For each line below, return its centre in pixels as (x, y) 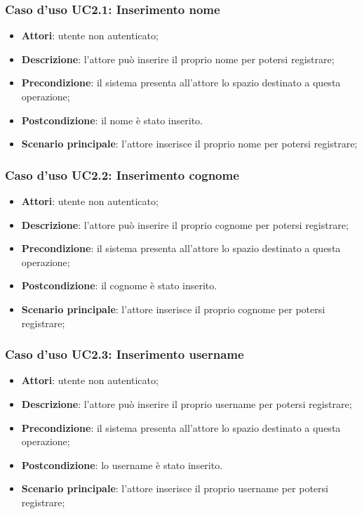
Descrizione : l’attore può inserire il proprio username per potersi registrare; (187, 403)
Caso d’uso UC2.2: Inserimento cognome (122, 174)
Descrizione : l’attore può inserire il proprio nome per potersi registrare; (178, 59)
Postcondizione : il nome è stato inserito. (112, 120)
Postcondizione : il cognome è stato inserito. (119, 285)
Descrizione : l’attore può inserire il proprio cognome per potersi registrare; (185, 224)
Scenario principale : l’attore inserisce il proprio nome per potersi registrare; (189, 144)
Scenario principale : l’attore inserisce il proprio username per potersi (175, 488)
